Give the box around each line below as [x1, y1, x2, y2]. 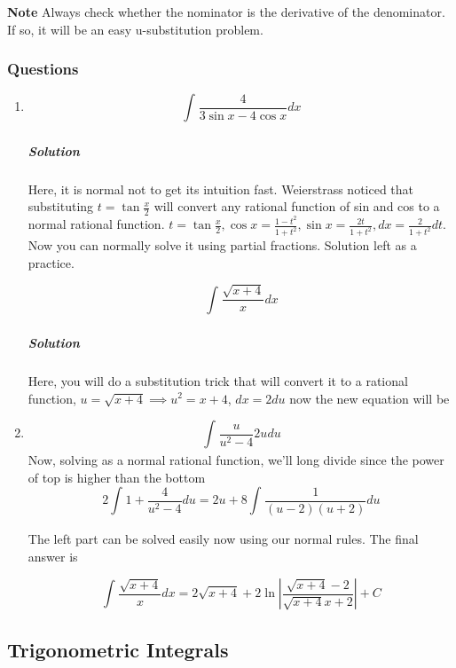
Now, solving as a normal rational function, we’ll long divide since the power [28, 450, 444, 468]
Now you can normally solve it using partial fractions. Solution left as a [28, 236, 417, 255]
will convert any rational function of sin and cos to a [153, 197, 440, 216]
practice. [28, 253, 75, 271]
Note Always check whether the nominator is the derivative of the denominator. [7, 3, 445, 20]
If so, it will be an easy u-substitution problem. [7, 20, 263, 38]
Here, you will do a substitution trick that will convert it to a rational [28, 371, 408, 389]
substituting [28, 197, 94, 216]
